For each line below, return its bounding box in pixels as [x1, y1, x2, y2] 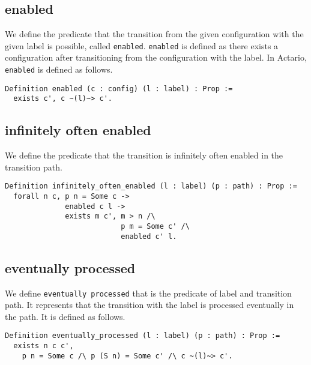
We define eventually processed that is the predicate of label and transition [5, 286, 292, 299]
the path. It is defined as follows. [5, 310, 125, 322]
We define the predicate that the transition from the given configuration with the [5, 28, 304, 40]
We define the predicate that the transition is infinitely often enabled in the [5, 149, 283, 161]
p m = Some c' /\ [121, 222, 190, 231]
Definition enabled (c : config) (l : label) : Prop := [5, 84, 233, 93]
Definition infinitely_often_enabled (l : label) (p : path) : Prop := [5, 182, 297, 191]
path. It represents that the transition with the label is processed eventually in [5, 298, 294, 311]
